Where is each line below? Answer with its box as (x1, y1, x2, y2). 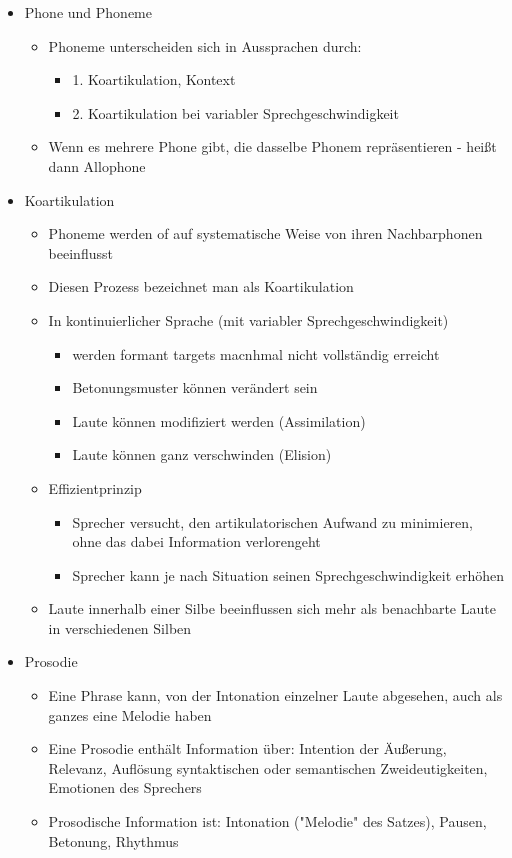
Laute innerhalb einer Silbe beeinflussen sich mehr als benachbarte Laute (48, 598, 496, 619)
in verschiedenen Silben (48, 617, 192, 638)
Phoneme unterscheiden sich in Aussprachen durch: (48, 35, 362, 56)
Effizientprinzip (48, 477, 142, 498)
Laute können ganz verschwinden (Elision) (72, 444, 332, 465)
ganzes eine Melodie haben (48, 704, 212, 725)
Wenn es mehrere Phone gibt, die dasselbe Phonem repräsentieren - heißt (48, 136, 497, 157)
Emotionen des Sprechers (48, 777, 202, 798)
